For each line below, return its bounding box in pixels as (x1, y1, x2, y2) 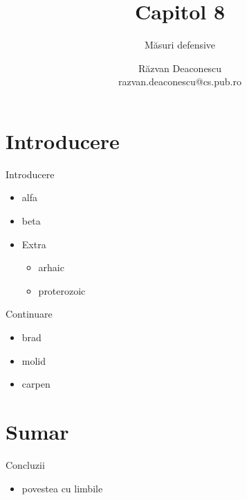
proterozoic (38, 283, 86, 298)
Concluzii (6, 457, 45, 472)
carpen (21, 377, 51, 391)
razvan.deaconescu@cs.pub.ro (118, 74, 241, 89)
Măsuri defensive (144, 37, 216, 52)
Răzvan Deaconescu (138, 60, 222, 75)
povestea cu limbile (21, 481, 103, 495)
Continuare (6, 307, 53, 321)
